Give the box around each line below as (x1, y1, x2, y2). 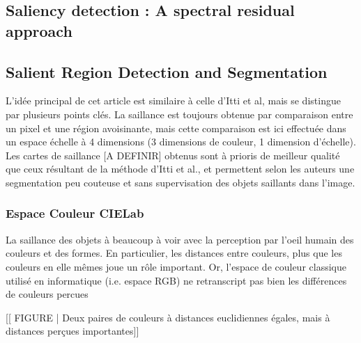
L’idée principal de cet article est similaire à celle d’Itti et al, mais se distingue (6, 93, 341, 108)
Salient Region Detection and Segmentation (6, 61, 328, 82)
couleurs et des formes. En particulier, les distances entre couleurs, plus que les (6, 246, 342, 260)
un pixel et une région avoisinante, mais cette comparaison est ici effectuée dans (6, 120, 346, 135)
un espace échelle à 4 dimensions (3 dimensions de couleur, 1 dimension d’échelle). (6, 134, 356, 149)
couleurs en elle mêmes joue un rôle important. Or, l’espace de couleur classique (6, 259, 346, 273)
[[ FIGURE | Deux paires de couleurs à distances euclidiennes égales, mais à (6, 310, 330, 324)
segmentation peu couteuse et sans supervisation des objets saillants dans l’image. (6, 175, 355, 189)
